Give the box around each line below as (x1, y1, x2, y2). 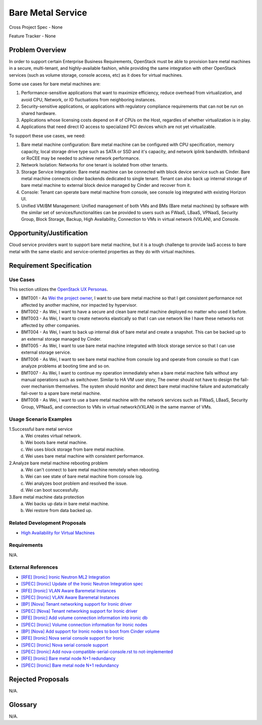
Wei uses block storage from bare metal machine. (25, 446, 125, 452)
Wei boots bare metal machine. (25, 440, 87, 445)
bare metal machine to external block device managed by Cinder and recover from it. (21, 182, 191, 188)
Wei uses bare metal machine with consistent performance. (25, 453, 145, 459)
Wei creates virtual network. (25, 433, 82, 439)
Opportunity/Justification (9, 229, 88, 237)
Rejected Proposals (9, 675, 69, 683)
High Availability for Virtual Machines (21, 529, 95, 536)
